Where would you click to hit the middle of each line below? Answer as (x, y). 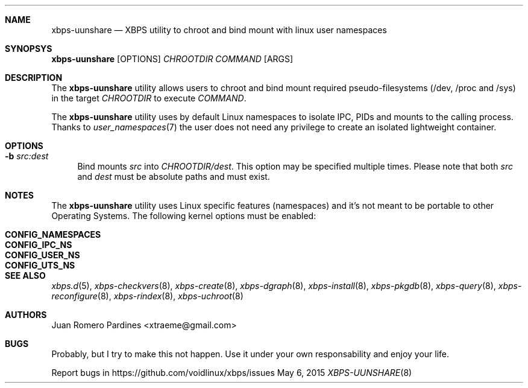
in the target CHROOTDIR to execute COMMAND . (149, 98)
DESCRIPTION (34, 78)
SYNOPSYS (29, 49)
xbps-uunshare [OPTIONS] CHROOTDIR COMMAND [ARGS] (172, 59)
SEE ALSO (25, 275)
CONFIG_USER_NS (42, 255)
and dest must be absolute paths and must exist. (174, 177)
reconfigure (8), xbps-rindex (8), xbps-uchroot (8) (147, 296)
